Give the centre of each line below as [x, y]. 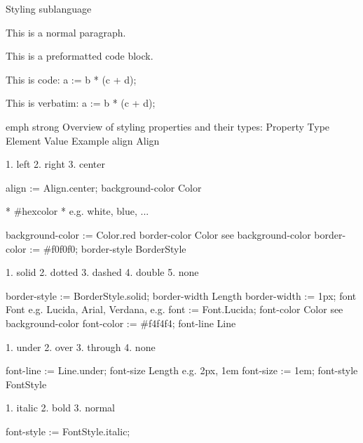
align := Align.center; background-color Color [104, 187]
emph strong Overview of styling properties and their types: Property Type [168, 126]
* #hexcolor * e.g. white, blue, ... [77, 211]
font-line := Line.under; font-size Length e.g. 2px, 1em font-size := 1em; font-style [182, 370]
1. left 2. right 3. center [56, 164]
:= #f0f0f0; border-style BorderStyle [108, 248]
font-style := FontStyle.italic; [68, 431]
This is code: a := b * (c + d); [71, 79]
